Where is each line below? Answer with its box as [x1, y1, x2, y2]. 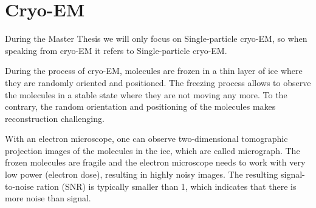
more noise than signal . [5, 192, 91, 204]
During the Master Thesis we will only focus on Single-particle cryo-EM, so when [5, 32, 307, 45]
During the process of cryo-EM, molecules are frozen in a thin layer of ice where [5, 64, 303, 77]
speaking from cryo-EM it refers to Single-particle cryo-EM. [5, 44, 227, 56]
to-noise [5, 179, 34, 192]
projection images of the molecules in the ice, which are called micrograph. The [5, 144, 300, 156]
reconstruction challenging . [5, 112, 105, 124]
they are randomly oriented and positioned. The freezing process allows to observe [5, 76, 311, 89]
